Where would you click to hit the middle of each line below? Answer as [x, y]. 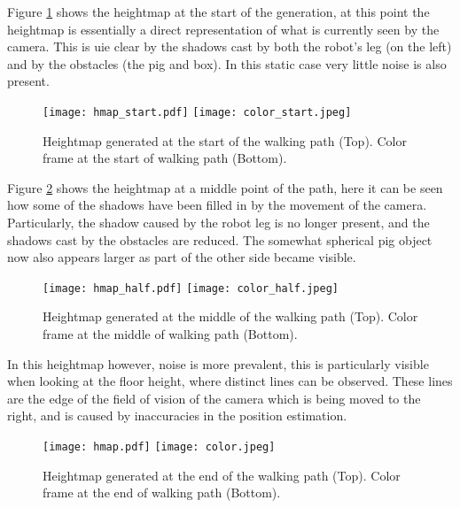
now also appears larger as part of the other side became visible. [182, 257]
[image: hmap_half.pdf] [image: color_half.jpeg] [191, 288]
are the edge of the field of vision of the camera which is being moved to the [214, 398]
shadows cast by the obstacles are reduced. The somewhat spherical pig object [220, 239]
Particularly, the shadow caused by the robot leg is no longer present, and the [218, 222]
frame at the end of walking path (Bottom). [162, 493]
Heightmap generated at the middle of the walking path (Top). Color [230, 316]
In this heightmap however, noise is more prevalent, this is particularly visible [218, 363]
